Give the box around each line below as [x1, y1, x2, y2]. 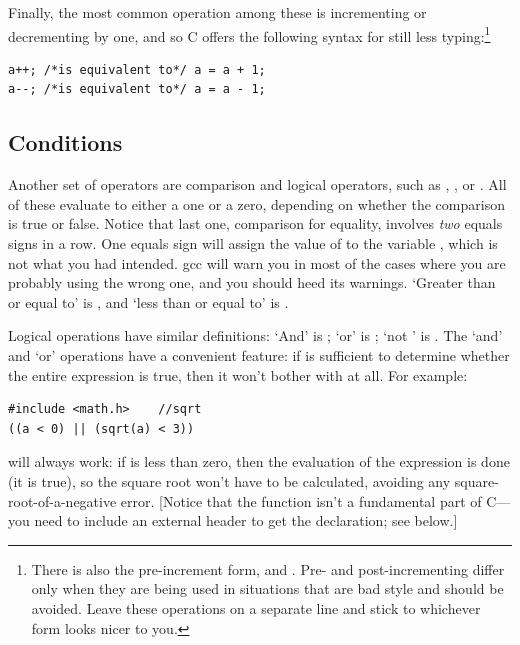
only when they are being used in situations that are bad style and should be [31, 578, 504, 599]
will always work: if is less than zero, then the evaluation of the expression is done [8, 451, 510, 472]
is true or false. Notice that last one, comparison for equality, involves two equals [8, 213, 503, 234]
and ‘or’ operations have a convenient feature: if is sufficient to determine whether [8, 344, 510, 365]
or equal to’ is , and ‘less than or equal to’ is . [8, 291, 289, 312]
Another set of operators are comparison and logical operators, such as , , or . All [8, 174, 507, 195]
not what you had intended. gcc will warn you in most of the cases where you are [8, 252, 506, 273]
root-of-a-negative [8, 490, 117, 511]
